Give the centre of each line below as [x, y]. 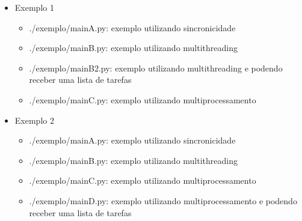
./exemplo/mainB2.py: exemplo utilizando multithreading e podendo [156, 68]
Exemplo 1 [34, 7]
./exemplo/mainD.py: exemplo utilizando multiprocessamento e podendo [163, 200]
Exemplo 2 [34, 120]
